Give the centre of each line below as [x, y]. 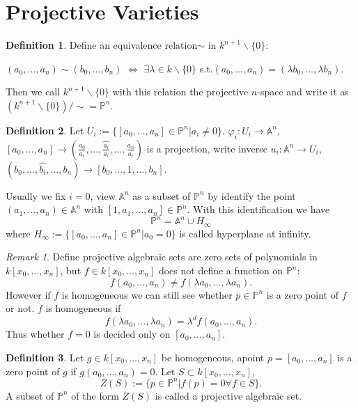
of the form [95, 395]
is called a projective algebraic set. [228, 395]
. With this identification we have [258, 209]
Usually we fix [36, 195]
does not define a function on [221, 270]
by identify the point [252, 195]
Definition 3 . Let [45, 357]
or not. [20, 308]
